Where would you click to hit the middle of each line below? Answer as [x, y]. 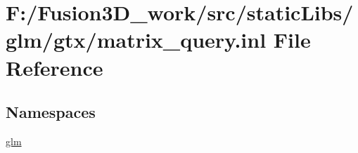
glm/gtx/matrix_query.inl [136, 40]
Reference [55, 67]
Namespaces [51, 112]
